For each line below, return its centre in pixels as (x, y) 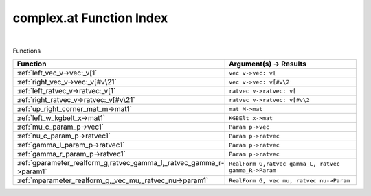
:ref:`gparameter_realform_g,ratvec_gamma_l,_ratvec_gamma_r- (121, 163)
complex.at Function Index (90, 18)
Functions (27, 51)
